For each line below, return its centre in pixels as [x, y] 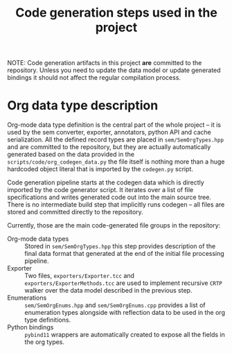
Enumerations [27, 298]
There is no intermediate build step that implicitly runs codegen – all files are [116, 205]
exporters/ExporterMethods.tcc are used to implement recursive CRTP [124, 283]
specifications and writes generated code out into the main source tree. [109, 197]
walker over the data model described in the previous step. [108, 291]
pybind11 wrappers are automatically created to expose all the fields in [125, 335]
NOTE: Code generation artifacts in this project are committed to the [105, 63]
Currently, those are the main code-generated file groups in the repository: [114, 225]
